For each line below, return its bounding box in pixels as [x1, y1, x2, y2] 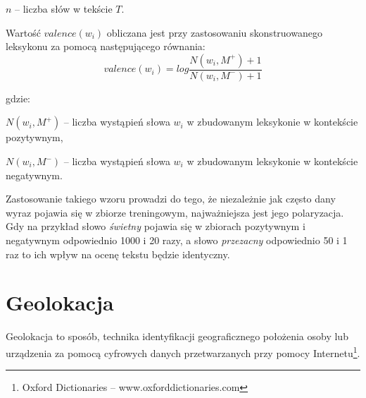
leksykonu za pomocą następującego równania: [6, 39, 206, 54]
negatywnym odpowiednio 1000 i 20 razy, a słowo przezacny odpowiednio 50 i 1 [6, 232, 348, 247]
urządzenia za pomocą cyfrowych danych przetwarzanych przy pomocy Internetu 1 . [6, 343, 360, 360]
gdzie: [6, 90, 30, 105]
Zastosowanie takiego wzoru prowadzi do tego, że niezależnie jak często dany [6, 191, 336, 206]
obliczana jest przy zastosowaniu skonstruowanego [106, 25, 322, 40]
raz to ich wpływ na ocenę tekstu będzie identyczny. [6, 246, 230, 261]
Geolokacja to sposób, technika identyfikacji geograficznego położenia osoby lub [6, 329, 348, 344]
